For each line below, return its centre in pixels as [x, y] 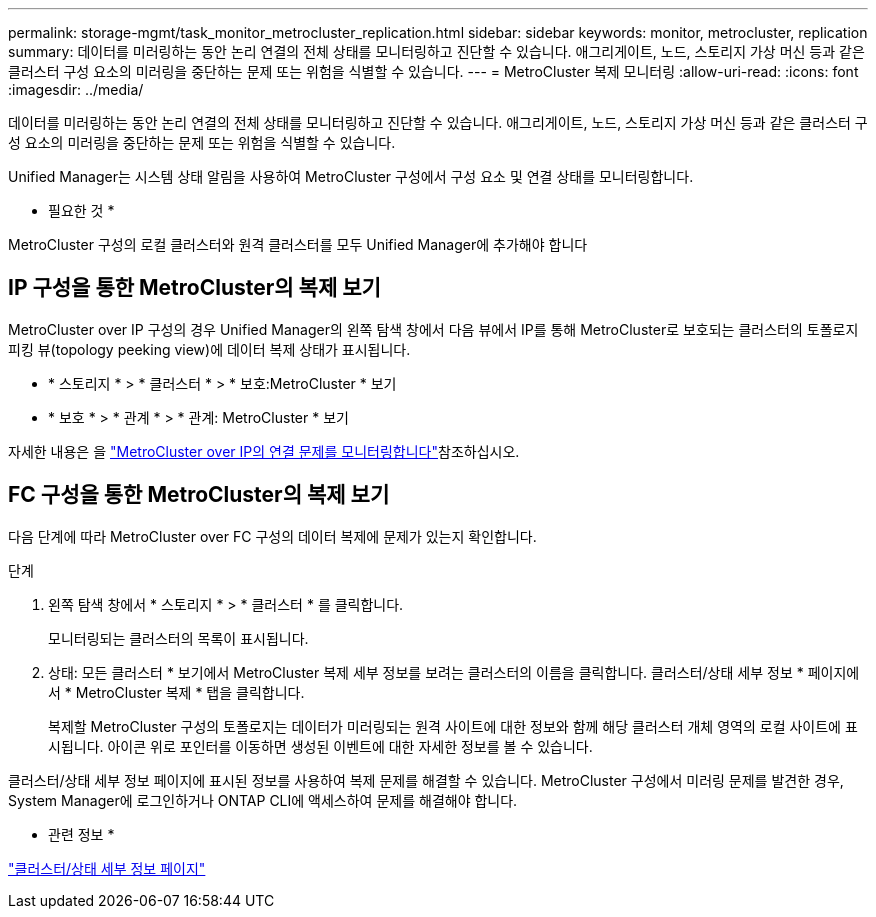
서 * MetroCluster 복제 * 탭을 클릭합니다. [176, 692]
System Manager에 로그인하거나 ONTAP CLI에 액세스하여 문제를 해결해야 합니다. [263, 800]
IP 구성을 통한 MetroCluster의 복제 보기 [194, 288]
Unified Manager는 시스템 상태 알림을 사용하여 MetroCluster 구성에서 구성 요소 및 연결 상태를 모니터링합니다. [351, 176]
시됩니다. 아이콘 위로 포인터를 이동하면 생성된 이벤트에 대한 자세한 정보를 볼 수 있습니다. [320, 746]
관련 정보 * [81, 834]
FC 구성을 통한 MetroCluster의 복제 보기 [199, 495]
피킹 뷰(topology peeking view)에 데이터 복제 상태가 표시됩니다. [209, 349]
